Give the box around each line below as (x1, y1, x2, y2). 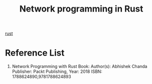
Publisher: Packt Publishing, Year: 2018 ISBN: (12, 69, 103, 74)
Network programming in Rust (19, 3, 144, 14)
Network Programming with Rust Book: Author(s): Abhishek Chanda (12, 64, 148, 70)
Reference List (5, 47, 64, 58)
